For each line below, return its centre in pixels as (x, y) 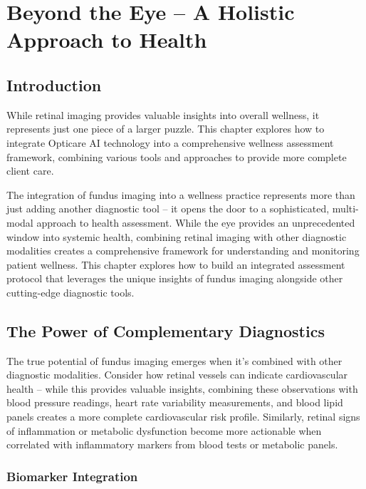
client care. (30, 171)
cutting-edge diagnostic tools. (70, 292)
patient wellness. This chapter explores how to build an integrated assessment (176, 264)
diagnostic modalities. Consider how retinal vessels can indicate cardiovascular (177, 375)
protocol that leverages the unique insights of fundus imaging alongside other (175, 278)
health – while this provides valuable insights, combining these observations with (182, 388)
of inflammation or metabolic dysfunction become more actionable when (164, 430)
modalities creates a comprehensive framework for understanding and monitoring (183, 251)
